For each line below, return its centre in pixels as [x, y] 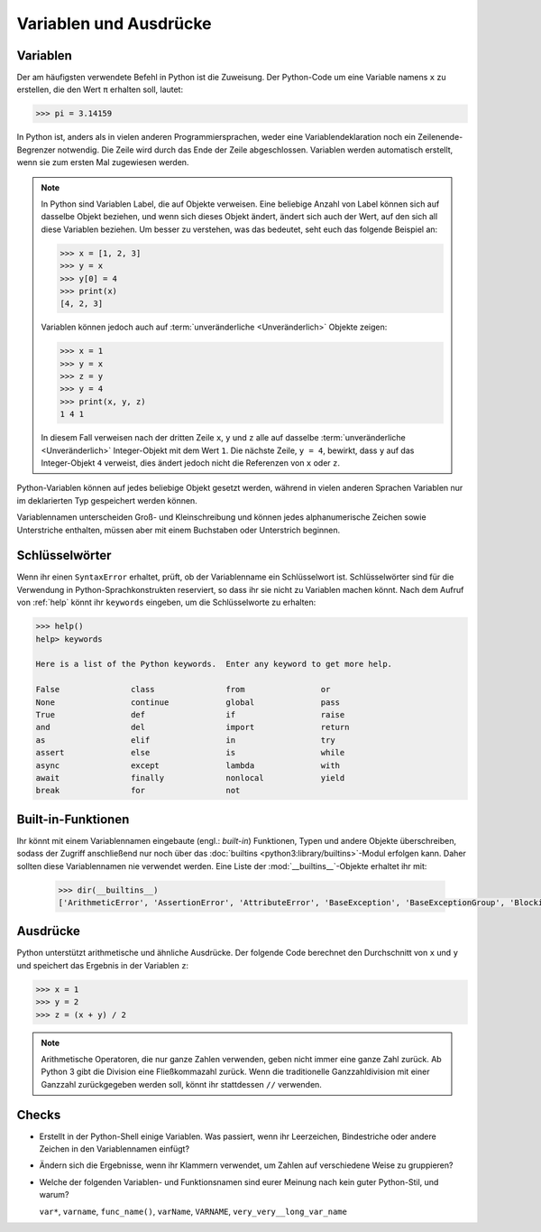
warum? [54, 1195]
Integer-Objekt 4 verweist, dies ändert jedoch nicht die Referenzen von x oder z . [191, 463]
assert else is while [190, 753]
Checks [39, 1115]
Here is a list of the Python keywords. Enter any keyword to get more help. [214, 664]
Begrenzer [36, 150]
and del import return [193, 727]
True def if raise [190, 714]
